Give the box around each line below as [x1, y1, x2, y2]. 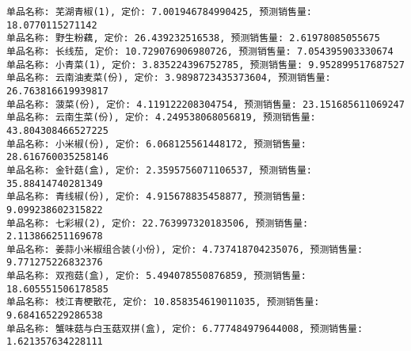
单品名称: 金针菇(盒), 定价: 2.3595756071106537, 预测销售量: [6, 164, 312, 176]
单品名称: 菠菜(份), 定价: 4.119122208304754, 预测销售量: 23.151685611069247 [6, 98, 405, 110]
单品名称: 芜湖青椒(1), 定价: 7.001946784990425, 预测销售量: [6, 6, 312, 17]
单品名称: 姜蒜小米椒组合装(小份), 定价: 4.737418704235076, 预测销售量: [6, 243, 363, 255]
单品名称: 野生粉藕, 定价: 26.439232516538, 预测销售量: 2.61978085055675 [6, 32, 380, 44]
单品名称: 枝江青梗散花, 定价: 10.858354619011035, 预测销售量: [6, 296, 320, 308]
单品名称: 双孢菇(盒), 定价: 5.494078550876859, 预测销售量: [6, 270, 306, 282]
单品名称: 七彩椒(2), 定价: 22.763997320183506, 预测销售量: [6, 217, 309, 229]
